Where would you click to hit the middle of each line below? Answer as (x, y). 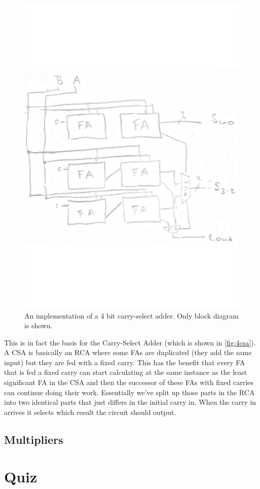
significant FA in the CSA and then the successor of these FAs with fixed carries (129, 382)
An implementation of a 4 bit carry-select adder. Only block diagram (132, 315)
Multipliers (34, 439)
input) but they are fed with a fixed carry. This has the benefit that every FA (125, 362)
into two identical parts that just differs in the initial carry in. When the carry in (130, 402)
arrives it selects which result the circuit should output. (90, 412)
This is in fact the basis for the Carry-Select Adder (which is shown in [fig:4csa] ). (130, 342)
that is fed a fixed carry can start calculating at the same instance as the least (126, 372)
